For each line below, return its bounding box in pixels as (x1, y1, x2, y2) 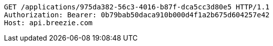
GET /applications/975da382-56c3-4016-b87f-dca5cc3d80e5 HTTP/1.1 (4, 3, 270, 11)
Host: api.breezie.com (4, 19, 93, 27)
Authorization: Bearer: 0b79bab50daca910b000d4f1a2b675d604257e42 (4, 11, 270, 19)
